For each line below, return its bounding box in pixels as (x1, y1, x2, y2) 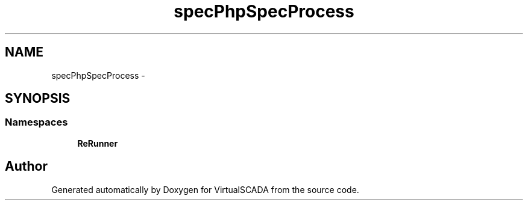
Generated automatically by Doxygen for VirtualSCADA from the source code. (51, 184, 359, 195)
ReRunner (77, 138, 118, 148)
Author (5, 159, 48, 174)
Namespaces (5, 116, 68, 129)
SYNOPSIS (5, 91, 71, 106)
